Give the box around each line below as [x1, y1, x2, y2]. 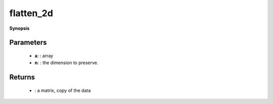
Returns [9, 73, 35, 82]
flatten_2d [9, 8, 53, 19]
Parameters [9, 38, 47, 47]
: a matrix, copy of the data [34, 87, 91, 93]
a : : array [34, 53, 54, 59]
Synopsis [9, 25, 30, 31]
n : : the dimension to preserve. [34, 60, 99, 66]
